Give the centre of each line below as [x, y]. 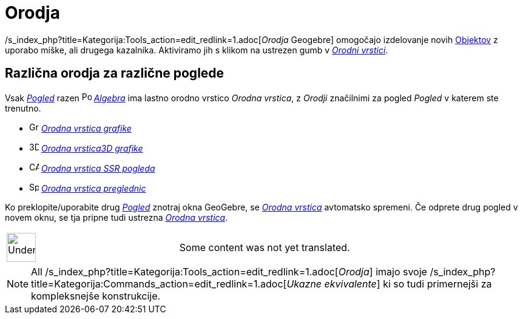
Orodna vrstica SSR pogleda [98, 168]
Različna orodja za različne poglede [115, 73]
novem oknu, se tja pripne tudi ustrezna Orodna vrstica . [116, 217]
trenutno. [23, 108]
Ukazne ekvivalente [332, 284]
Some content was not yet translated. [265, 247]
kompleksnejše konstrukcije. [96, 296]
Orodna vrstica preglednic [93, 188]
